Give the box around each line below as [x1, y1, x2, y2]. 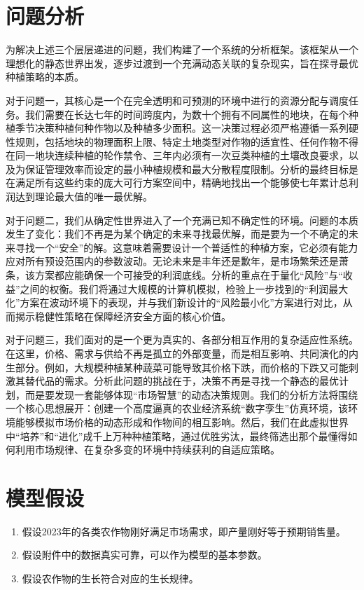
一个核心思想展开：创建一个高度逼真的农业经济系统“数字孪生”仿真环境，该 [6, 401, 349, 416]
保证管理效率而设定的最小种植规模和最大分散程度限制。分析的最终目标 [24, 161, 349, 176]
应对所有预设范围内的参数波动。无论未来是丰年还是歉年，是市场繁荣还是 [6, 254, 339, 268]
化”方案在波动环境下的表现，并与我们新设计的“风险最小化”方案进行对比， [6, 295, 343, 310]
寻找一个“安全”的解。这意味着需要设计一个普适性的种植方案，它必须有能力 [15, 240, 358, 254]
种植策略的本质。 [6, 69, 84, 84]
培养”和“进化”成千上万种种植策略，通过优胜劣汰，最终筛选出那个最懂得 [20, 428, 348, 443]
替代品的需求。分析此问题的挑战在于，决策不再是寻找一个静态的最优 [24, 373, 339, 388]
